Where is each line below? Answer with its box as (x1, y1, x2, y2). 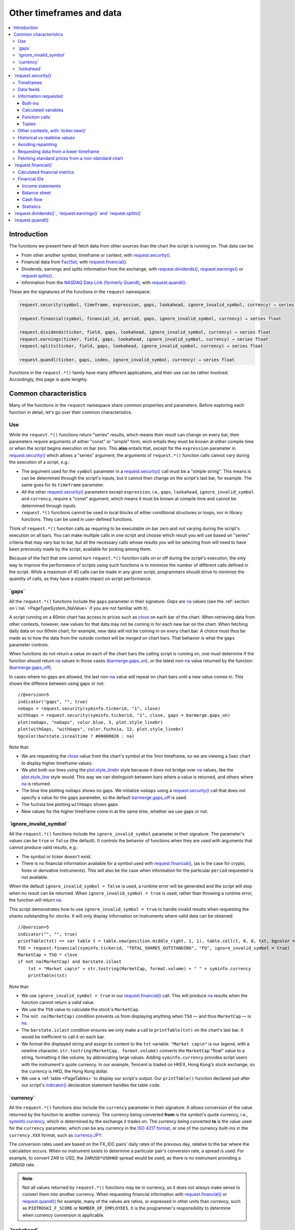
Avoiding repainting (18, 142, 58, 148)
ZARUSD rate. (9, 1162, 35, 1168)
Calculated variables (22, 107, 63, 113)
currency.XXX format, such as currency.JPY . (9, 1132, 103, 1138)
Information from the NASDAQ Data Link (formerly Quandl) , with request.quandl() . (21, 279, 187, 285)
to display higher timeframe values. (21, 760, 93, 766)
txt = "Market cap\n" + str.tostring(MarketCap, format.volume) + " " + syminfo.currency (28, 966, 251, 971)
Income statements (22, 183, 61, 189)
